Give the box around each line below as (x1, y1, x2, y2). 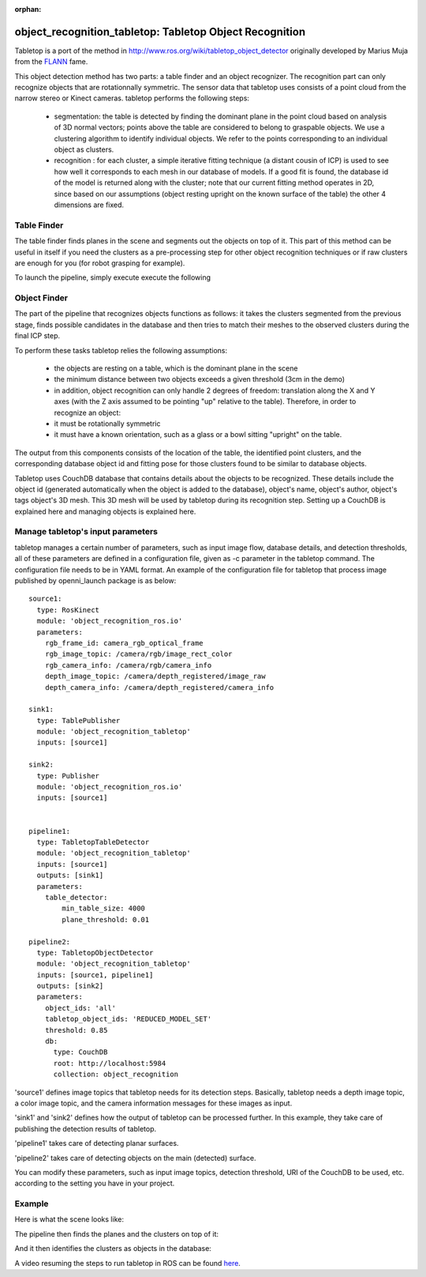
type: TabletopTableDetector (36, 838, 150, 846)
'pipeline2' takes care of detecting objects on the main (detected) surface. (14, 1153, 256, 1162)
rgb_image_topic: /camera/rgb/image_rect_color (44, 650, 233, 659)
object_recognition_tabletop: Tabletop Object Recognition (14, 24, 306, 39)
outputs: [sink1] (36, 871, 104, 880)
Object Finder (14, 292, 69, 303)
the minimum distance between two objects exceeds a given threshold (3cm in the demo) (54, 375, 346, 384)
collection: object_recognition (53, 1070, 179, 1079)
